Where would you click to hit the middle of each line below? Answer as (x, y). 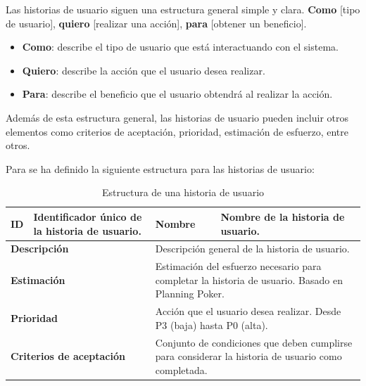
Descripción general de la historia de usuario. (252, 249)
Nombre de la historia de (283, 216)
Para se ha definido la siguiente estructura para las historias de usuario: (160, 168)
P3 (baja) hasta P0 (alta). (212, 324)
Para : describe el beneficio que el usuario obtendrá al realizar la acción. (177, 94)
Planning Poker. (190, 294)
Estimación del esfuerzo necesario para (238, 266)
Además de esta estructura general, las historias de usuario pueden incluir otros (177, 117)
